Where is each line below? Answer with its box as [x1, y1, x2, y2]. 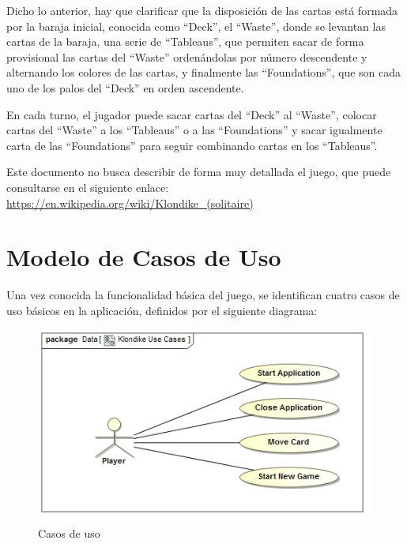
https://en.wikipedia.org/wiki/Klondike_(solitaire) [6, 194, 254, 211]
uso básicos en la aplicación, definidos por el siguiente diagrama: [6, 302, 318, 318]
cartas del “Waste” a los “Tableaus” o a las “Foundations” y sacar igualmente [6, 122, 383, 138]
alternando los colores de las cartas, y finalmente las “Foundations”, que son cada [6, 64, 401, 81]
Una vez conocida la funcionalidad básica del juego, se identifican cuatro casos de [6, 287, 400, 303]
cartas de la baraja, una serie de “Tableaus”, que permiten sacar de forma [6, 33, 364, 50]
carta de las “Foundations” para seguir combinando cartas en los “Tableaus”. [6, 137, 378, 153]
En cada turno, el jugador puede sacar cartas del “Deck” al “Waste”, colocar [6, 106, 377, 122]
